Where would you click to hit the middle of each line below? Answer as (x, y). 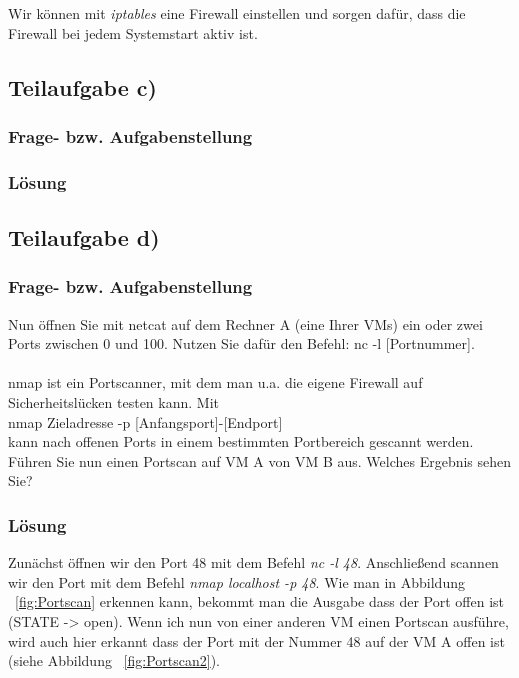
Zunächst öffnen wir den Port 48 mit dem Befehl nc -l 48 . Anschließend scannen (253, 562)
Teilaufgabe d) (84, 237)
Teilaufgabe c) (82, 86)
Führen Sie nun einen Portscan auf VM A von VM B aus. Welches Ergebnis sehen (260, 460)
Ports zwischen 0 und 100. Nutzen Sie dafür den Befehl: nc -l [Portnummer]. (241, 343)
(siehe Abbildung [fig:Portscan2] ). (114, 660)
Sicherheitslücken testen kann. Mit (113, 402)
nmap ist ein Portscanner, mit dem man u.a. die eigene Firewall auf (215, 382)
